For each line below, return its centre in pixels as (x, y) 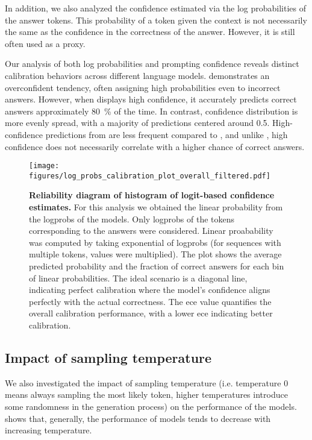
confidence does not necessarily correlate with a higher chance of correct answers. (155, 146)
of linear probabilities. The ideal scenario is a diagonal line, (138, 278)
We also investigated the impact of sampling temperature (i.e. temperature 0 (147, 382)
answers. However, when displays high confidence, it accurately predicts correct (151, 99)
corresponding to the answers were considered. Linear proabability (151, 231)
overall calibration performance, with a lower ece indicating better (151, 313)
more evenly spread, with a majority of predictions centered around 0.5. (137, 123)
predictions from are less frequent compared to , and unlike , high (167, 134)
